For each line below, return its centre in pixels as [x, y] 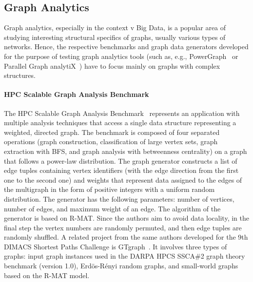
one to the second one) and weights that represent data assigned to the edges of [123, 179]
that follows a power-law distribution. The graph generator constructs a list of [121, 160]
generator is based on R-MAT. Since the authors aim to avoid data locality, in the [126, 218]
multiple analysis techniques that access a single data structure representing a [120, 122]
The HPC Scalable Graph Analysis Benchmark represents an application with [122, 113]
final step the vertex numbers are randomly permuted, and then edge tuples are [123, 227]
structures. [20, 75]
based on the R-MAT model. [47, 275]
